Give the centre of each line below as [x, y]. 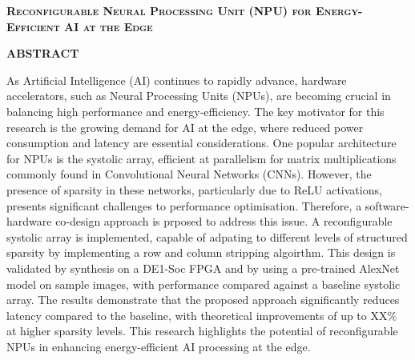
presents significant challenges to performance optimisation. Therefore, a [184, 205]
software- [387, 205]
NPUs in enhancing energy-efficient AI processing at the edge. [159, 346]
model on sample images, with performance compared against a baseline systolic [203, 284]
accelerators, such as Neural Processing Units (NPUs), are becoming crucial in [199, 96]
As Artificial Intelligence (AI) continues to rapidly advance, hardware [177, 80]
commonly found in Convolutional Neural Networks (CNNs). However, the [189, 174]
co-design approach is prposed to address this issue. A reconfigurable [224, 221]
